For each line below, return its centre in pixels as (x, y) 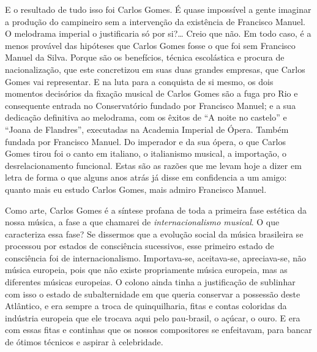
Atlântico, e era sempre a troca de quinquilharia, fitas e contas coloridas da (146, 306)
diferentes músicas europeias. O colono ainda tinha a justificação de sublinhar (150, 282)
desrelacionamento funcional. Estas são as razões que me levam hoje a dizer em (153, 165)
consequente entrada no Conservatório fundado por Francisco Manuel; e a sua (151, 105)
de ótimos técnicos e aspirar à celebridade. (84, 342)
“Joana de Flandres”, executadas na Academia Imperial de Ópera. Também (147, 129)
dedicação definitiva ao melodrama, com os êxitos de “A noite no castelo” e (146, 117)
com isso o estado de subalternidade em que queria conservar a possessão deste (153, 294)
